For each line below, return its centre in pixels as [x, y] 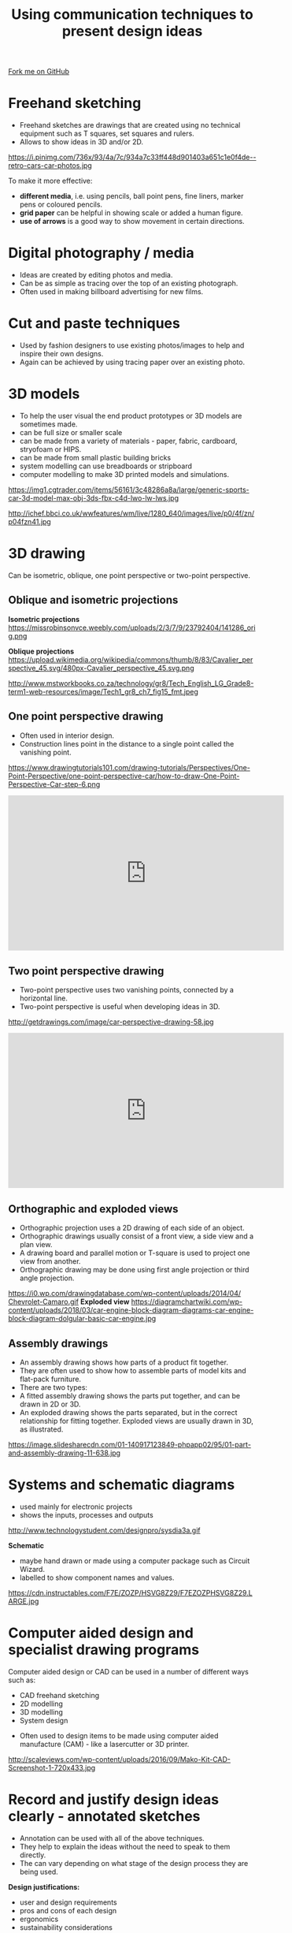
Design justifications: [44, 1886]
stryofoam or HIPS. [50, 449]
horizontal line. [44, 998]
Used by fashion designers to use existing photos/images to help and [132, 345]
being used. [39, 1872]
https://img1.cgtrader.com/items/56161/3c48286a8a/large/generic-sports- [129, 490]
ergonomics [39, 1919]
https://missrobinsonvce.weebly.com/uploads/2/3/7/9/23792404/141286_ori [132, 628]
